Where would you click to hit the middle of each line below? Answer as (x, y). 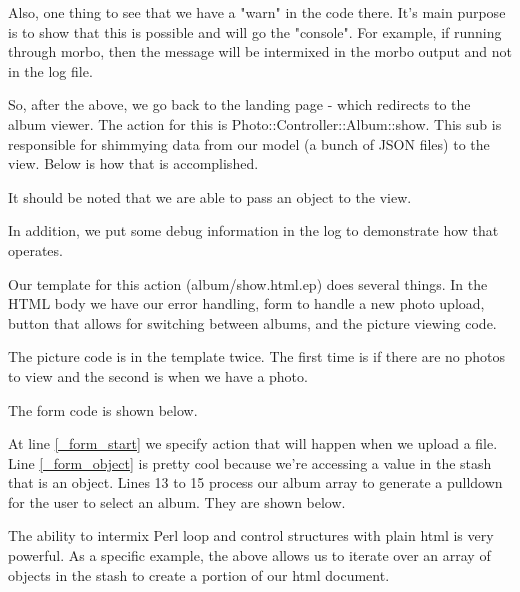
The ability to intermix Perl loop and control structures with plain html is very (251, 535)
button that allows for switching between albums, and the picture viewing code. (252, 322)
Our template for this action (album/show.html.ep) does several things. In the (248, 283)
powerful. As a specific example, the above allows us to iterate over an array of (249, 555)
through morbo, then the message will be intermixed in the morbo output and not (260, 51)
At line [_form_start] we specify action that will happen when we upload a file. (253, 443)
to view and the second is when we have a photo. (158, 375)
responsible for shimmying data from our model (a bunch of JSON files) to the (249, 143)
